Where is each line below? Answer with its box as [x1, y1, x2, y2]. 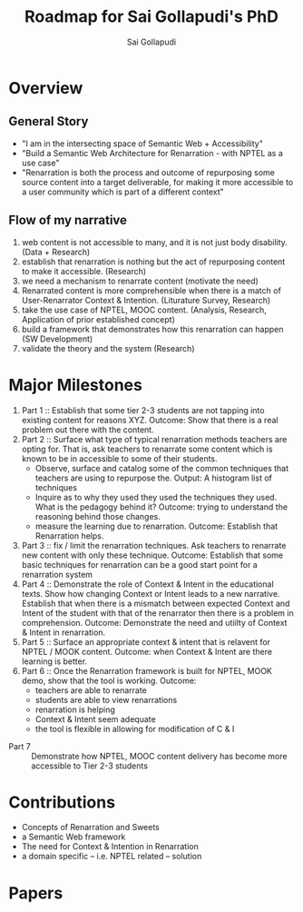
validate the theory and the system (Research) [21, 342, 195, 353]
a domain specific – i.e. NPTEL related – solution [21, 851, 202, 862]
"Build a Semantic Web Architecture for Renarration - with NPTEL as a [21, 147, 283, 158]
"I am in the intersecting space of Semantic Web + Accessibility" [21, 138, 264, 149]
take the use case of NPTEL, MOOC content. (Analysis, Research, [21, 304, 267, 315]
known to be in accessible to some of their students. [21, 452, 219, 464]
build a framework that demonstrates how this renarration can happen [21, 323, 284, 334]
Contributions [8, 792, 115, 812]
